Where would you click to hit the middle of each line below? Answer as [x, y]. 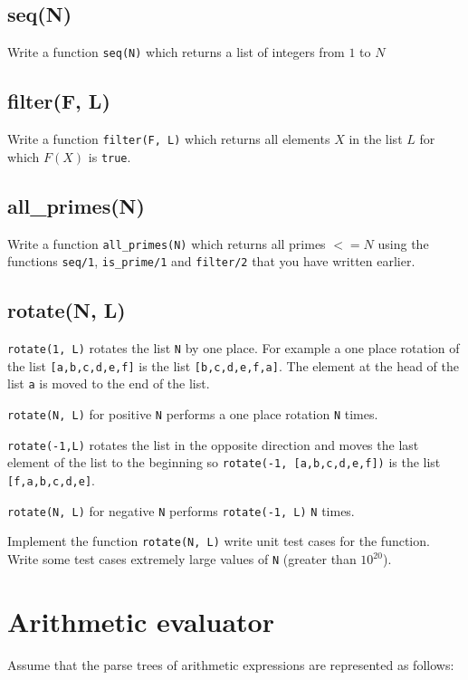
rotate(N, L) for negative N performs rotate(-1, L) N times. [181, 510]
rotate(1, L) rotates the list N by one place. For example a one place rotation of [234, 348]
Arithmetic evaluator [141, 621]
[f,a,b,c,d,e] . [51, 480]
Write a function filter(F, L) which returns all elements [169, 139]
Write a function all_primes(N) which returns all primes [167, 243]
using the [403, 243]
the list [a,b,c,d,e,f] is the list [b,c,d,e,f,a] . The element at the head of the [234, 365]
